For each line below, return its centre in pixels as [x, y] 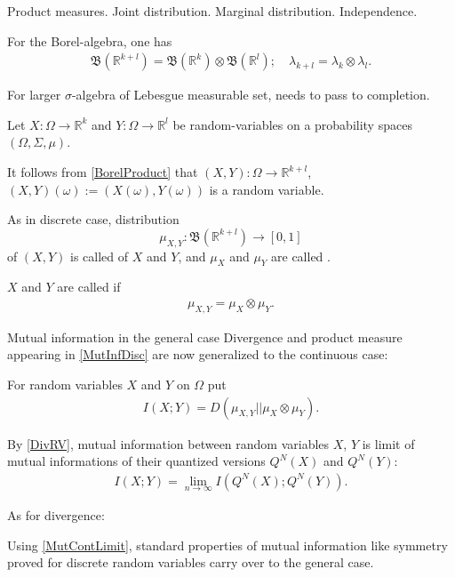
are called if [89, 287]
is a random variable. [267, 189]
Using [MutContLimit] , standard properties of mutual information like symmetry [227, 545]
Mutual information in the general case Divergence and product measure [205, 337]
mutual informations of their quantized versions [136, 461]
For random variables [65, 384]
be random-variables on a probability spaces [292, 124]
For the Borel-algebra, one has [90, 40]
